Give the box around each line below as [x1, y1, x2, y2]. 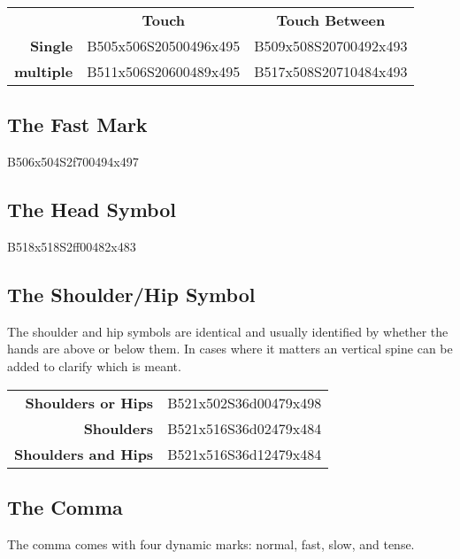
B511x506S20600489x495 [87, 61, 241, 82]
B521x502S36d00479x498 [167, 392, 322, 413]
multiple [14, 61, 73, 82]
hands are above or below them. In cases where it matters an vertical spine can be [7, 339, 453, 358]
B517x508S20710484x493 [254, 61, 408, 82]
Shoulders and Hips [14, 443, 154, 464]
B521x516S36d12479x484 [167, 443, 322, 464]
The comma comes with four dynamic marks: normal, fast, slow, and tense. [7, 534, 415, 553]
